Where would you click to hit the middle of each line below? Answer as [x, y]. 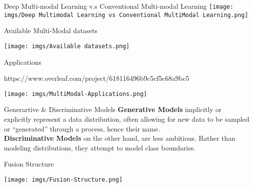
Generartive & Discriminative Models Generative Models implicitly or [113, 109]
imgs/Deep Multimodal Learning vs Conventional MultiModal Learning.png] [126, 15]
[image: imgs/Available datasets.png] [67, 46]
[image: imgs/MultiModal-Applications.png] [76, 94]
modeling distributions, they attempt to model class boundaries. [100, 147]
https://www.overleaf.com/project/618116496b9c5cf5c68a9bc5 [97, 78]
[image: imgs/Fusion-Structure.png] [63, 179]
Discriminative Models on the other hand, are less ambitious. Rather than [120, 138]
